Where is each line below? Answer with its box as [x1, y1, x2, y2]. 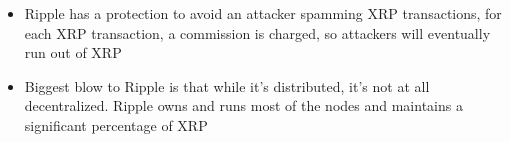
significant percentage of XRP [24, 114, 208, 135]
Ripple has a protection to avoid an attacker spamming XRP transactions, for [24, 3, 502, 23]
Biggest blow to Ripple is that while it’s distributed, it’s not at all [24, 75, 430, 96]
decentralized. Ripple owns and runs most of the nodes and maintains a [24, 95, 463, 116]
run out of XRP [24, 42, 122, 63]
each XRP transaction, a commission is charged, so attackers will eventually [24, 22, 491, 43]
